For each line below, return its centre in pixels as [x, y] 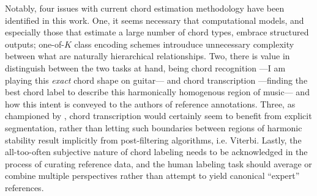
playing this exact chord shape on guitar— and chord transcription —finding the [156, 80]
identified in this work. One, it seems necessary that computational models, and [155, 20]
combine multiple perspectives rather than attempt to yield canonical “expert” [152, 176]
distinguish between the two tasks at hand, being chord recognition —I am [145, 67]
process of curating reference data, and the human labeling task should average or [158, 163]
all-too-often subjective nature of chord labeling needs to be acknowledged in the [156, 152]
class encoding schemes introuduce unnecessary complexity [184, 44]
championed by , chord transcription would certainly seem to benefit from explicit [158, 116]
